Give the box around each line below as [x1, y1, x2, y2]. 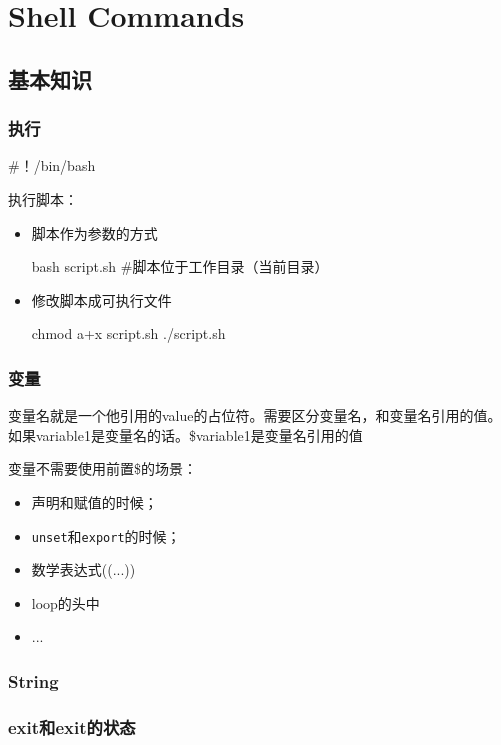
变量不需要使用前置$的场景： [8, 458, 197, 479]
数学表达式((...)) [31, 559, 136, 580]
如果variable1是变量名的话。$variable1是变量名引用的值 [8, 424, 363, 445]
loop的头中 [31, 592, 100, 613]
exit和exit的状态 [8, 714, 136, 739]
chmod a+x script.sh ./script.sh [31, 323, 226, 344]
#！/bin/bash [8, 155, 96, 176]
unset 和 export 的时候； [31, 525, 181, 546]
